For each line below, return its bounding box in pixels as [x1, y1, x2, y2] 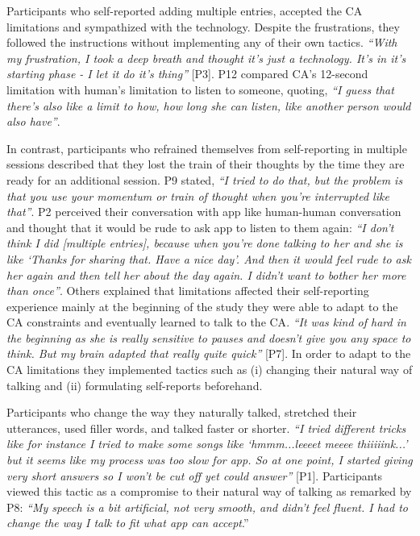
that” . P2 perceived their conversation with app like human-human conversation [6, 203, 401, 220]
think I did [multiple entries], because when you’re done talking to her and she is [6, 235, 403, 251]
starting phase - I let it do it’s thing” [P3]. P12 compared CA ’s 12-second [6, 65, 368, 82]
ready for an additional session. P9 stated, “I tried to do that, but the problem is [6, 171, 403, 188]
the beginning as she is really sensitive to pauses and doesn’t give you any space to [6, 329, 411, 346]
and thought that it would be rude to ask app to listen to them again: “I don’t [6, 218, 394, 235]
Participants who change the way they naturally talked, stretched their [6, 404, 357, 421]
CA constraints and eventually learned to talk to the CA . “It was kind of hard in [6, 314, 406, 330]
